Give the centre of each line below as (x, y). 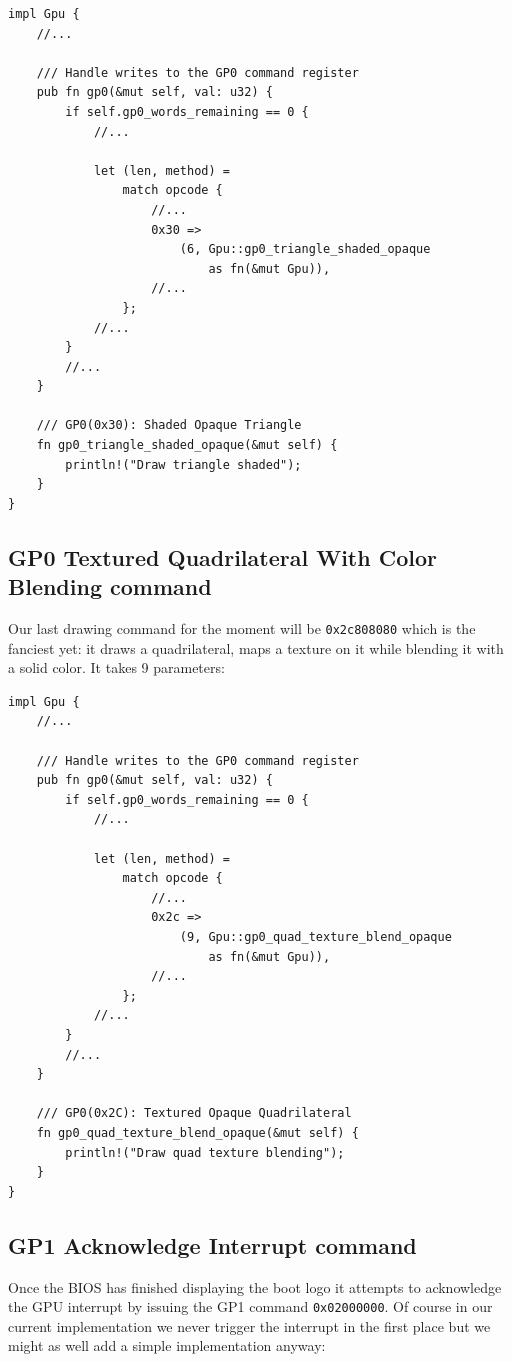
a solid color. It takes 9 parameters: (116, 667)
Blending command (110, 586)
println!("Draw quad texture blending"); (205, 1152)
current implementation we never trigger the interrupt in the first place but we (249, 1325)
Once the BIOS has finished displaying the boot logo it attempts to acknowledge (255, 1286)
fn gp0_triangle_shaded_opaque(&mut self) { (187, 445)
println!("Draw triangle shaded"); (183, 464)
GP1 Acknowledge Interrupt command (212, 1244)
